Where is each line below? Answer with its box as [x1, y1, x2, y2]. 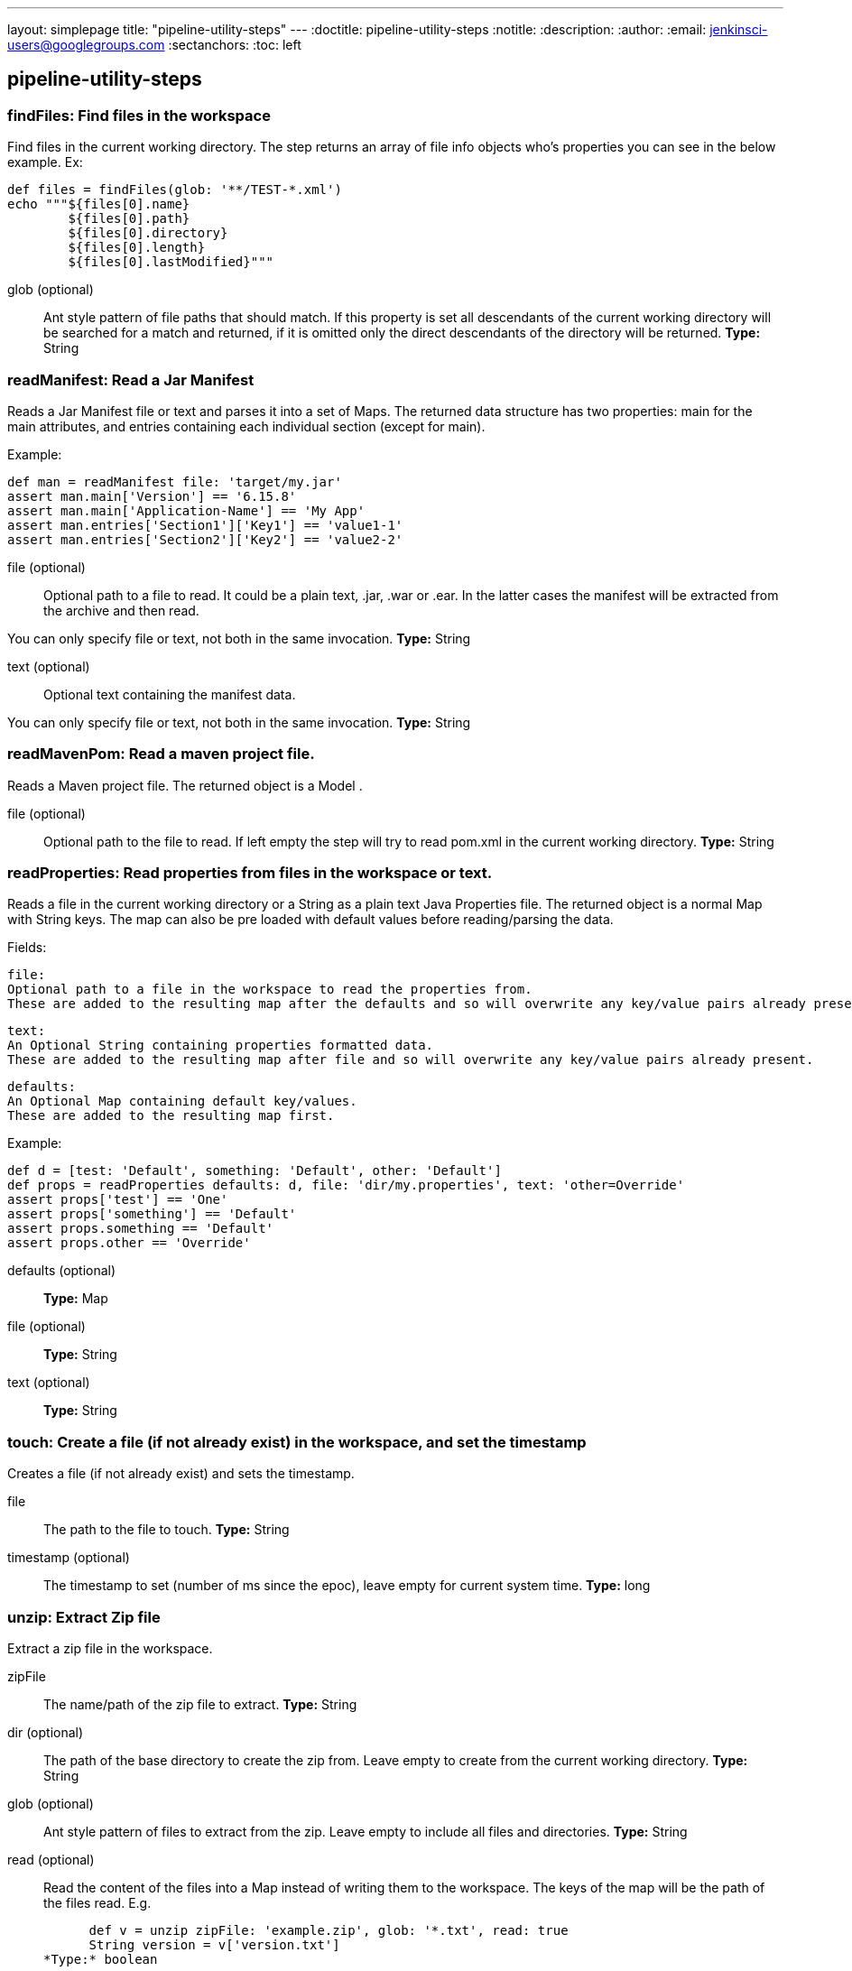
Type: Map [43, 1291, 108, 1307]
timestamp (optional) [7, 1550, 130, 1566]
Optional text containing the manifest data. [43, 686, 296, 702]
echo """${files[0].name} [7, 197, 190, 212]
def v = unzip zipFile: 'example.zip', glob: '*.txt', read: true [88, 1922, 569, 1938]
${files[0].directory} [68, 226, 228, 241]
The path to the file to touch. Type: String [43, 1522, 290, 1538]
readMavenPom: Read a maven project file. [7, 745, 315, 763]
